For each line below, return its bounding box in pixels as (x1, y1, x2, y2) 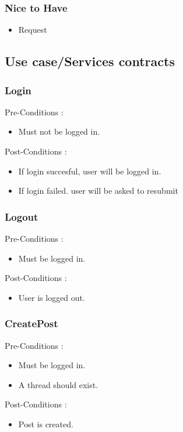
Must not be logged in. (18, 125, 100, 138)
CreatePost (5, 316, 58, 331)
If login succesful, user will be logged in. (18, 164, 161, 177)
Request (18, 23, 47, 36)
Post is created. (18, 417, 73, 430)
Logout (5, 209, 38, 224)
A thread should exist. (18, 378, 98, 390)
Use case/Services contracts (5, 52, 175, 70)
